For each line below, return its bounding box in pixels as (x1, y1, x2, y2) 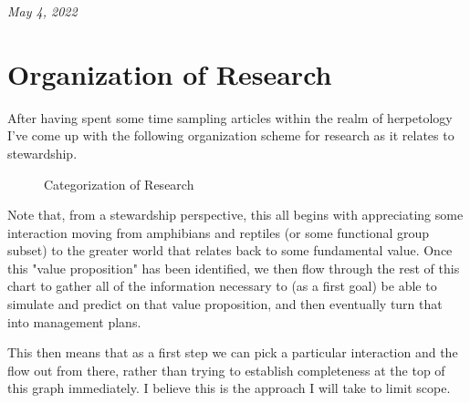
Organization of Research (7, 55, 332, 92)
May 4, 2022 (7, 2, 78, 20)
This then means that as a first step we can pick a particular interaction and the (7, 343, 458, 362)
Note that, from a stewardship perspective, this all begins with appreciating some (7, 205, 464, 224)
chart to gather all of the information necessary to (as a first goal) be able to (7, 276, 437, 295)
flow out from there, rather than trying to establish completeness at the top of (7, 360, 445, 379)
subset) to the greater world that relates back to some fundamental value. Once (7, 241, 453, 260)
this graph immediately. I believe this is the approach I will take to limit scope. (7, 378, 451, 398)
